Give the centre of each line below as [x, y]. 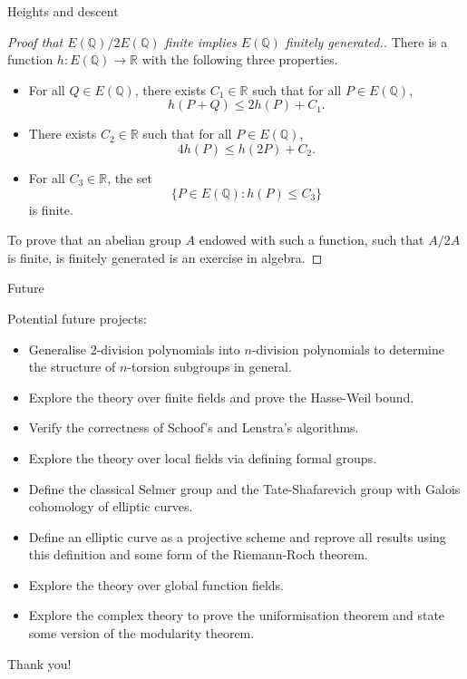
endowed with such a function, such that [311, 240]
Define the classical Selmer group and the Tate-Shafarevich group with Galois [244, 488]
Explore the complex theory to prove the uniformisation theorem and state [237, 615]
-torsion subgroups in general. [209, 367]
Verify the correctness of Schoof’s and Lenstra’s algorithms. [194, 427]
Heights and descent [63, 11]
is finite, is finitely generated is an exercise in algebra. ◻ [165, 257]
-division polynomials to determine [348, 349]
